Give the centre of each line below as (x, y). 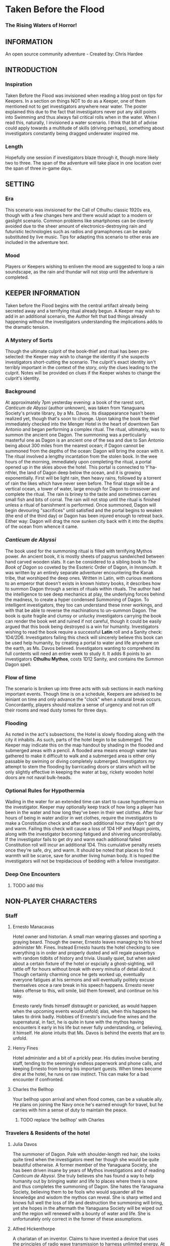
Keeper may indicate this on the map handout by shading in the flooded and (84, 745)
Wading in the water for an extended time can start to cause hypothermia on (85, 802)
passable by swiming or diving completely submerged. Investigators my (80, 761)
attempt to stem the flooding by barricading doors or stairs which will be (80, 767)
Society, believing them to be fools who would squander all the (78, 1192)
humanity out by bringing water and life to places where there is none (85, 1181)
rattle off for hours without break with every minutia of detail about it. (84, 969)
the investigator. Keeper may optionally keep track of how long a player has (84, 807)
